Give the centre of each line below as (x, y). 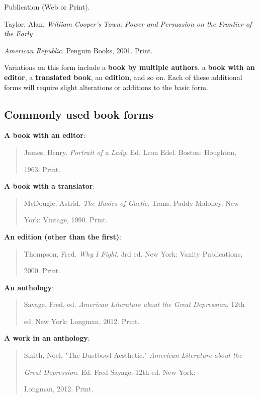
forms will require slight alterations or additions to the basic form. (106, 87)
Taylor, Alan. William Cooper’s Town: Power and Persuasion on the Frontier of (128, 23)
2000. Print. (42, 270)
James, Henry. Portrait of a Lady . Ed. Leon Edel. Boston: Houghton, (130, 152)
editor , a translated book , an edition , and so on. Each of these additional (123, 77)
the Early (18, 33)
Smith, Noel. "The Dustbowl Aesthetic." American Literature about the (133, 355)
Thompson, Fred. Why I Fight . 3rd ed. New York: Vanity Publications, (133, 253)
